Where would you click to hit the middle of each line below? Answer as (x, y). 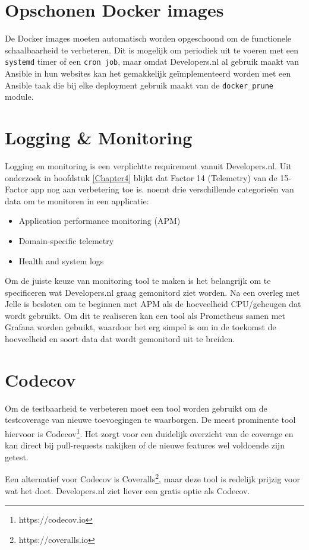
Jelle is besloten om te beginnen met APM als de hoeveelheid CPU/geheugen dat (153, 304)
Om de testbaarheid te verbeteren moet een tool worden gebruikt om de (136, 408)
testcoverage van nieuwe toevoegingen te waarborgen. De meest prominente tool (150, 420)
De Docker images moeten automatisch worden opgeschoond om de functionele (148, 38)
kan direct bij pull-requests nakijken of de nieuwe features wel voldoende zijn (145, 445)
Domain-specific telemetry (66, 240)
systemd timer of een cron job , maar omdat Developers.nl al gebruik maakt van (152, 61)
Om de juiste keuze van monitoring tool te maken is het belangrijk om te (138, 281)
